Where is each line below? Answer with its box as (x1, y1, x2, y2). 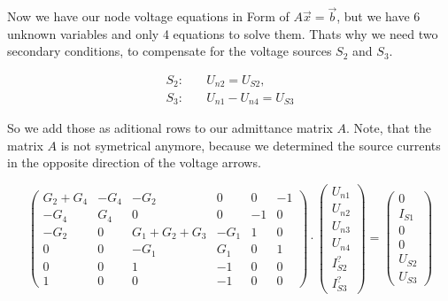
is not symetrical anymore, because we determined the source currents (60, 135, 441, 154)
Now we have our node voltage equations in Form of (7, 7, 290, 26)
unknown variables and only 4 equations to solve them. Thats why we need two (7, 24, 438, 42)
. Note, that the (346, 118, 432, 136)
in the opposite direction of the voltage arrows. (7, 153, 261, 172)
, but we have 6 (336, 7, 421, 26)
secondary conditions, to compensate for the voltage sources (7, 42, 332, 60)
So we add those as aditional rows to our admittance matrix (7, 118, 333, 136)
